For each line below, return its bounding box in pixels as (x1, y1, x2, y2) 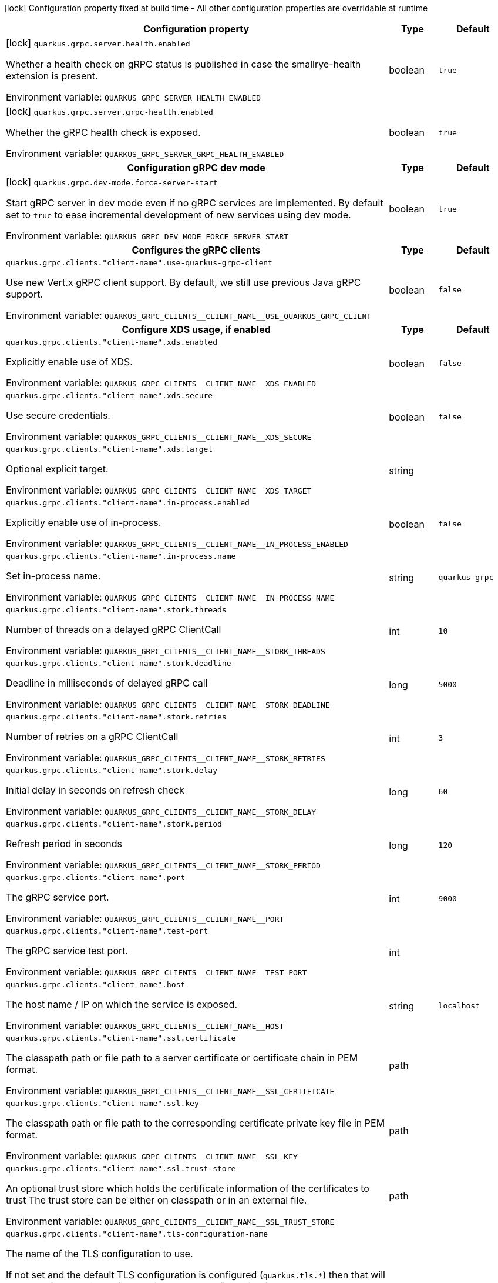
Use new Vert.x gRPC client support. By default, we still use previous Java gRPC (6, 276, 361, 288)
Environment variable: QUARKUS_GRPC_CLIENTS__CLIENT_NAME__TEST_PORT (6, 966, 307, 978)
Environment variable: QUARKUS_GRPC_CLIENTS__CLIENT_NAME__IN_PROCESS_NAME (6, 591, 335, 603)
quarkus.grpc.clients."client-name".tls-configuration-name (6, 1229, 268, 1238)
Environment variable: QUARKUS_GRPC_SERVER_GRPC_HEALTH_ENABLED (6, 148, 284, 159)
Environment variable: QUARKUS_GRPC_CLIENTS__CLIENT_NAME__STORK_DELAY (6, 805, 317, 817)
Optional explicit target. (6, 463, 109, 475)
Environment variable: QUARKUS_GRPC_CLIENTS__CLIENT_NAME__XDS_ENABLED (6, 377, 317, 389)
